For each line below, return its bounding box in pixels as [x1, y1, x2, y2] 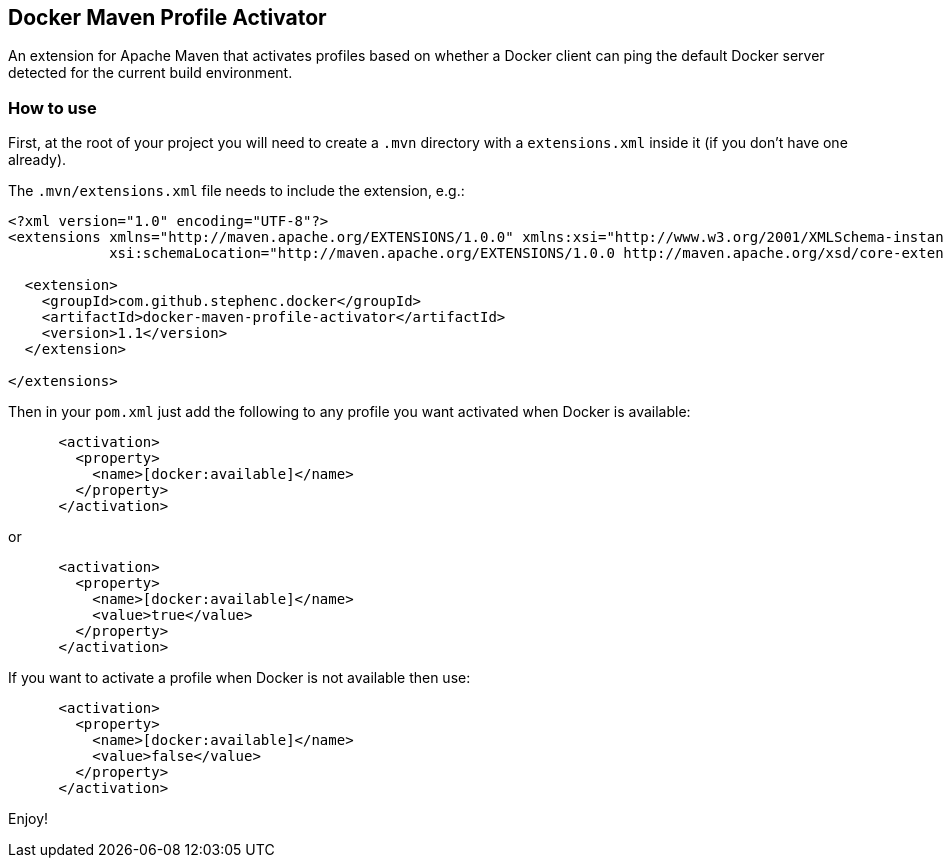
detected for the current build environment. [8, 64, 293, 82]
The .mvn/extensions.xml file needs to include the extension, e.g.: [8, 182, 465, 200]
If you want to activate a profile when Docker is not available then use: [8, 669, 471, 687]
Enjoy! [8, 810, 49, 828]
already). [8, 151, 67, 169]
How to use [8, 97, 97, 118]
